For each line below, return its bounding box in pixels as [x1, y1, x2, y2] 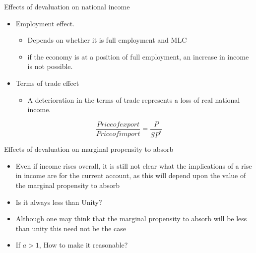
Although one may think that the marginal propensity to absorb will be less [15, 213, 247, 224]
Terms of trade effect [15, 77, 79, 88]
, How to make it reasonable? [39, 240, 128, 250]
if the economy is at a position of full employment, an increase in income [27, 51, 249, 62]
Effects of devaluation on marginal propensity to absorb [4, 144, 174, 154]
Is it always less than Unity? [15, 196, 102, 207]
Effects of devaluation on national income [4, 1, 130, 11]
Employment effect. [15, 18, 75, 28]
